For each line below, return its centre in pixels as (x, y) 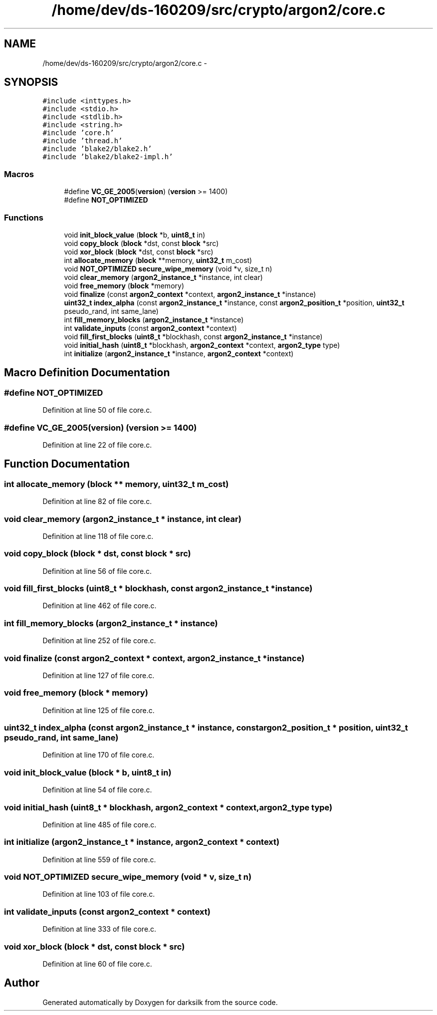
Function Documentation (67, 464)
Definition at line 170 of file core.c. (99, 755)
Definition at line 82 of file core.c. (97, 502)
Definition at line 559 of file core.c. (99, 859)
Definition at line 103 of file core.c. (99, 894)
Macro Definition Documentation (87, 373)
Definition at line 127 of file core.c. (99, 675)
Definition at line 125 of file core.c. (99, 710)
